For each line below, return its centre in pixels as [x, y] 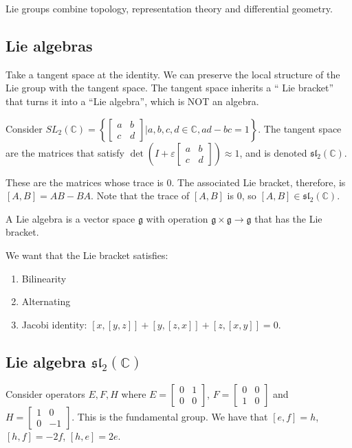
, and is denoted [273, 152]
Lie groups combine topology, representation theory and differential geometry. [169, 8]
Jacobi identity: [54, 324]
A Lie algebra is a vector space [70, 218]
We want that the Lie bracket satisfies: [87, 255]
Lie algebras [49, 45]
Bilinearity [44, 278]
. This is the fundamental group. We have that [170, 416]
